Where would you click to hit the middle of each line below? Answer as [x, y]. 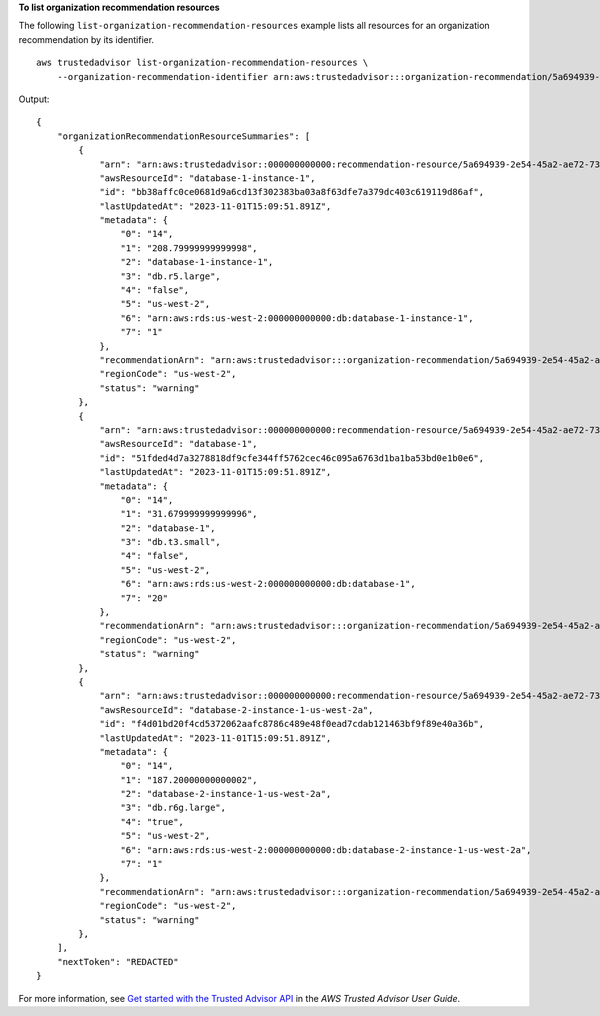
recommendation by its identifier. [86, 39]
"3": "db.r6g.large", [173, 808]
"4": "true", [152, 821]
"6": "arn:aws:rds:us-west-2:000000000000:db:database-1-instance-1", [297, 318]
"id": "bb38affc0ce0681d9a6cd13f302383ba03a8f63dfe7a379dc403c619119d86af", [292, 192]
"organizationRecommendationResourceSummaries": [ [183, 136]
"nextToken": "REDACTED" [117, 961]
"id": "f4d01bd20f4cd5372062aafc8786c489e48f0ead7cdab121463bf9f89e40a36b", [292, 724]
